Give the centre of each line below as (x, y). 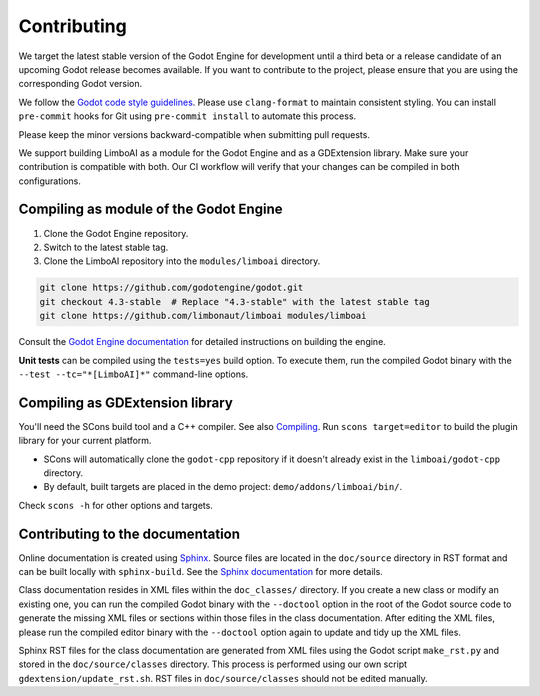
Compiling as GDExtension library (126, 402)
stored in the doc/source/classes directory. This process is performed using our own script (213, 664)
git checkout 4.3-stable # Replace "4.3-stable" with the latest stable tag (234, 301)
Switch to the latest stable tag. (106, 247)
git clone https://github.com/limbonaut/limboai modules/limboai (203, 316)
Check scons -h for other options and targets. (116, 505)
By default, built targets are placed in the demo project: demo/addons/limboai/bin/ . (223, 487)
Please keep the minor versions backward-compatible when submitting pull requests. (194, 134)
